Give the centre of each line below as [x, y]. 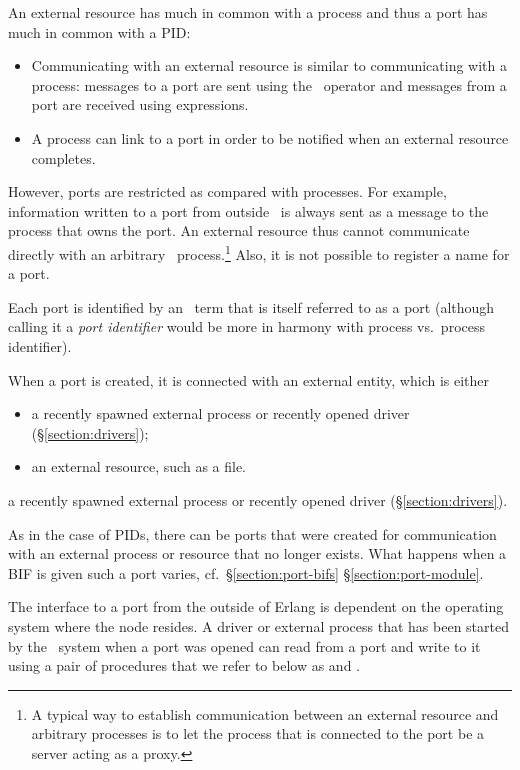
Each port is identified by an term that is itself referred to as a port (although [251, 306]
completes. [63, 157]
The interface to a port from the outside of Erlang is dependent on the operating [256, 606]
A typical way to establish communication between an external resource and [265, 713]
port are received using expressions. [140, 104]
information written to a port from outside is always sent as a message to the [248, 210]
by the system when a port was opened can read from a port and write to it [244, 645]
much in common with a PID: [99, 31]
